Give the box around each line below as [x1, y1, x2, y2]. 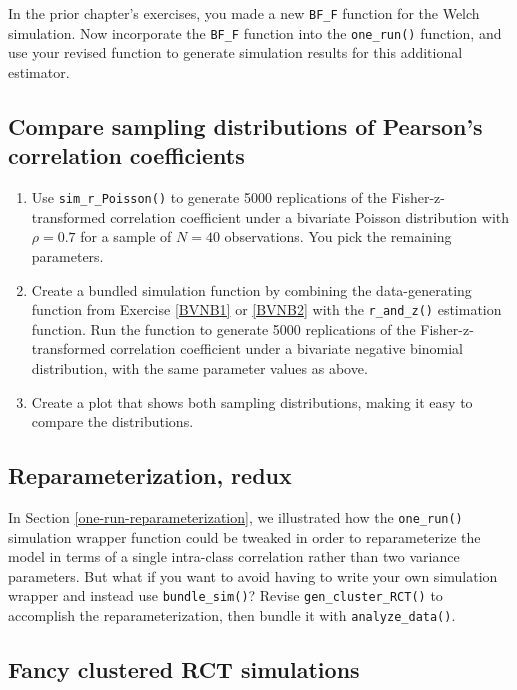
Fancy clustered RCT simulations [8, 654, 360, 685]
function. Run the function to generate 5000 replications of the [31, 318, 416, 339]
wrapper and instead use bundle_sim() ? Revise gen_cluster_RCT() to [8, 585, 443, 606]
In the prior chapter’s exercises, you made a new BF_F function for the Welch [8, 3, 480, 23]
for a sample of [80, 226, 172, 247]
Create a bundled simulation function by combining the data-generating [31, 279, 472, 300]
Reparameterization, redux [8, 460, 292, 491]
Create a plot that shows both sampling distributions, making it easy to [31, 391, 473, 412]
